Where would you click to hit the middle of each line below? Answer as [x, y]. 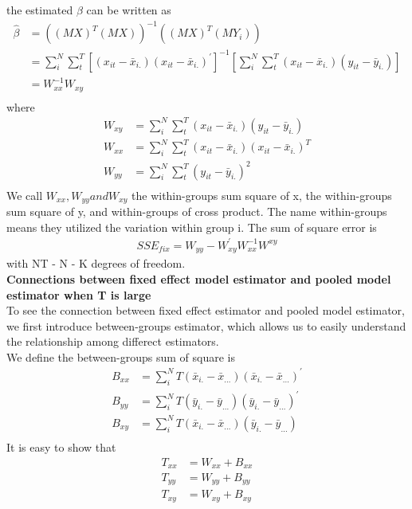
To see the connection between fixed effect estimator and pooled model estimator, [206, 310]
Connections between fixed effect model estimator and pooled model [199, 278]
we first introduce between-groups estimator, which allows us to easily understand [206, 325]
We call [25, 195]
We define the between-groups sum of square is [121, 356]
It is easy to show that [61, 446]
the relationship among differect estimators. [113, 341]
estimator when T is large [79, 294]
